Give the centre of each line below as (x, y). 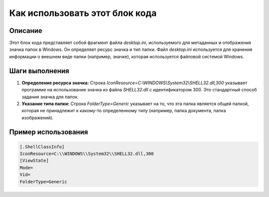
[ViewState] (34, 161)
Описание (26, 31)
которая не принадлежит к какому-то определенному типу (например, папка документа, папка (124, 111)
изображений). (38, 118)
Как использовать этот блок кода (83, 13)
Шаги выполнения (39, 71)
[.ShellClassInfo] (42, 147)
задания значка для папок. (50, 97)
